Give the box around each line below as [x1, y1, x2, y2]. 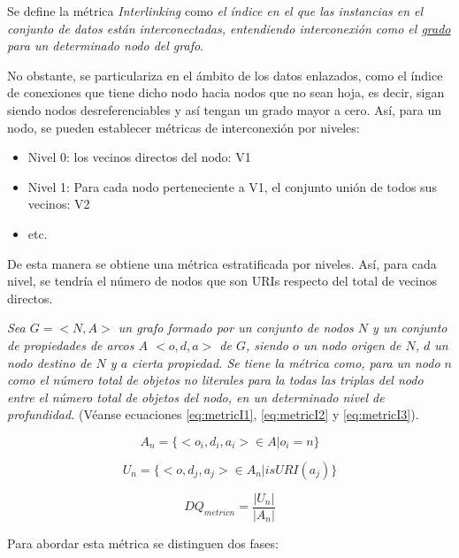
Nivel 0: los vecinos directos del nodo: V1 [27, 148, 251, 166]
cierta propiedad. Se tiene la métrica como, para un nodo [132, 353, 440, 371]
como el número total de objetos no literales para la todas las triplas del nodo [7, 371, 424, 389]
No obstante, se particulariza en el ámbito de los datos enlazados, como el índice [7, 65, 443, 84]
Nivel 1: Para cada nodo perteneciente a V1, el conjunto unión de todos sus [27, 177, 437, 195]
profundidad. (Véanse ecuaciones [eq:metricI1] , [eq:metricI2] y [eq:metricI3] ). [7, 405, 419, 424]
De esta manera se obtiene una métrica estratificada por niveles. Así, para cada [7, 254, 437, 272]
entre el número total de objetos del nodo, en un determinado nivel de [7, 387, 385, 406]
